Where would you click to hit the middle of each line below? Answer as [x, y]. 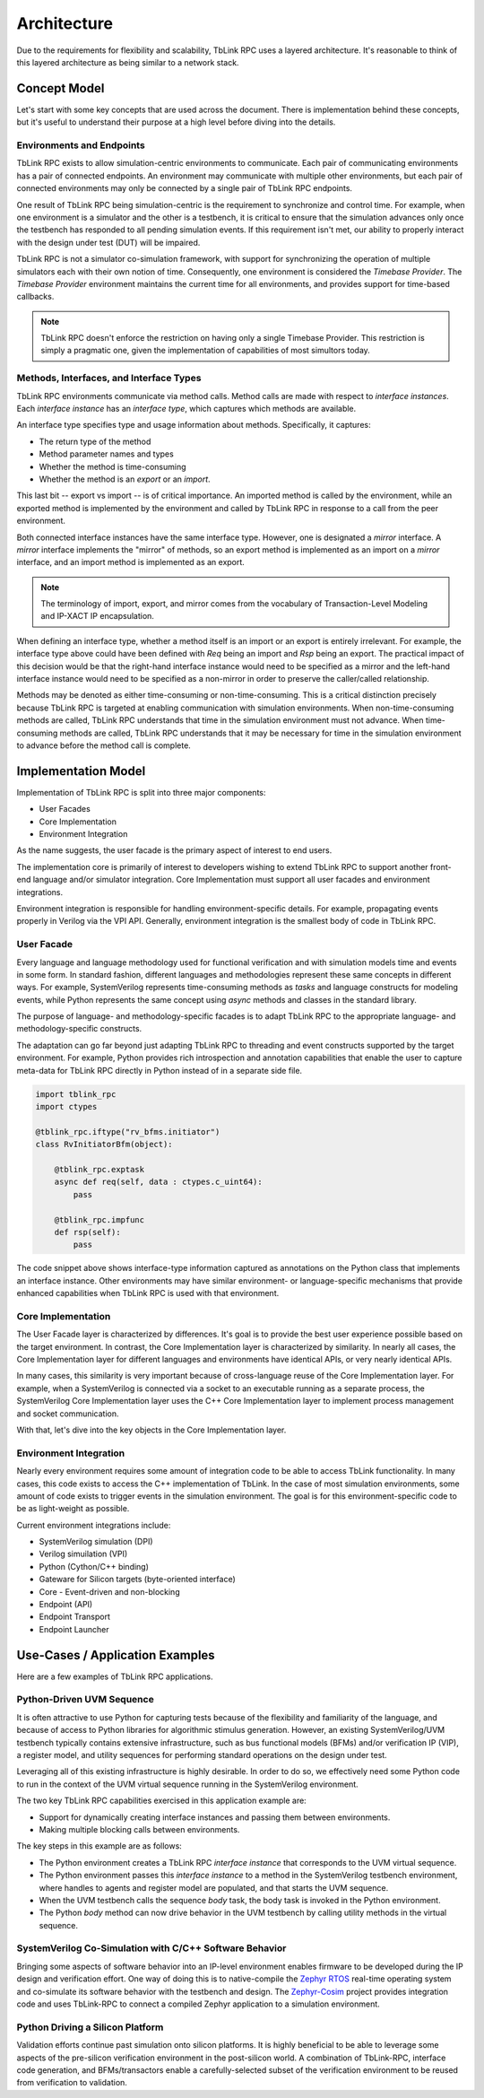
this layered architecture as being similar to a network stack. [128, 62]
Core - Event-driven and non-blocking [109, 1591]
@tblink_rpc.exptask [99, 1169]
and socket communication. [68, 1414]
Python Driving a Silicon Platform [90, 2027]
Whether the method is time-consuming [113, 466]
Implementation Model [81, 771]
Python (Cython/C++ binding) [94, 1566]
